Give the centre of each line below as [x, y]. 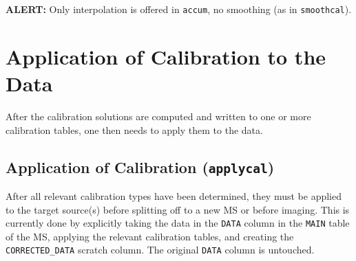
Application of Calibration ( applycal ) [140, 167]
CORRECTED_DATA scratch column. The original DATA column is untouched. [160, 250]
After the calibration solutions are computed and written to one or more [158, 116]
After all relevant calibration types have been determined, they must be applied [174, 195]
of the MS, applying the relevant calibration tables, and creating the [150, 236]
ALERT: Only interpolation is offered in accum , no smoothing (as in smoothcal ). [179, 9]
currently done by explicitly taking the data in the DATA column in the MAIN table [178, 223]
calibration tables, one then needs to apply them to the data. [134, 129]
